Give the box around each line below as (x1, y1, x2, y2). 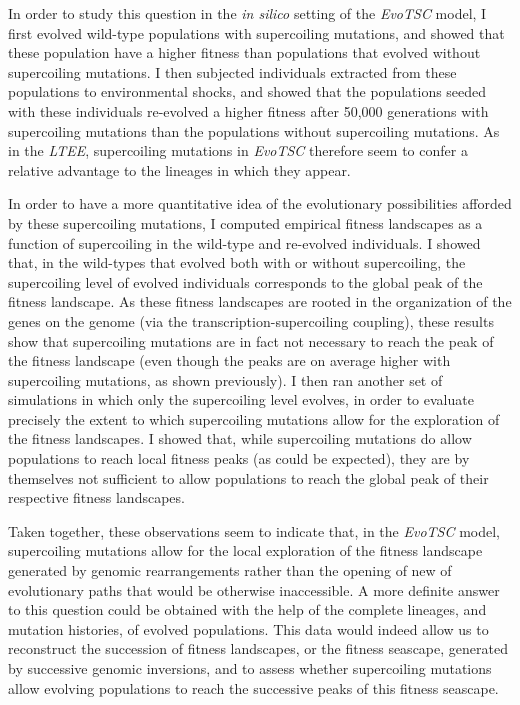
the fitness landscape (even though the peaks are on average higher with (8, 350, 451, 371)
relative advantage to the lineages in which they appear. (8, 159, 351, 180)
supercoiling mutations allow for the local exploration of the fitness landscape (8, 540, 483, 561)
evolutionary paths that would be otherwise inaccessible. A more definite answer (8, 579, 500, 600)
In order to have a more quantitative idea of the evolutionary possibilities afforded (8, 193, 512, 214)
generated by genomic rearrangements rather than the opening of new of (8, 560, 452, 581)
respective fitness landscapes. (8, 487, 185, 508)
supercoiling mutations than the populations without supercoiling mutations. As (8, 120, 500, 141)
